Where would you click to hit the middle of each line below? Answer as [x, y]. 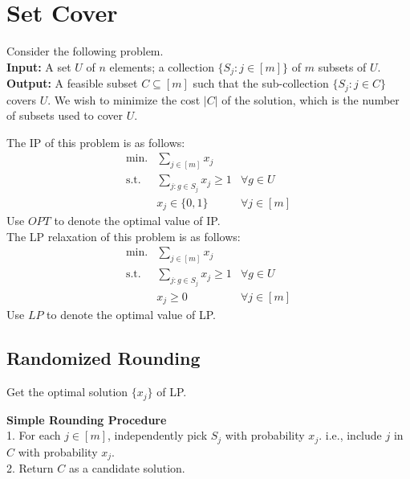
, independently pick [158, 435]
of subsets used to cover [65, 115]
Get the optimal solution [67, 392]
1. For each [34, 435]
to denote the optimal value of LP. [131, 315]
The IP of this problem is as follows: [96, 142]
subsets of [342, 66]
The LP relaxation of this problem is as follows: [124, 236]
